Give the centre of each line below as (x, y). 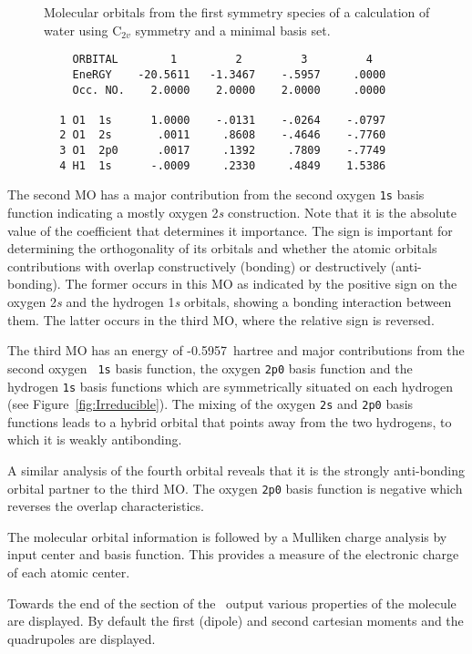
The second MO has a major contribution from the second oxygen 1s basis (216, 194)
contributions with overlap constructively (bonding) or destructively (197, 266)
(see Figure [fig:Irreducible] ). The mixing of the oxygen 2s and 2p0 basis (210, 404)
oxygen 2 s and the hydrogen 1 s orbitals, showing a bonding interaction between (230, 302)
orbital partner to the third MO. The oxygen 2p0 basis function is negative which (235, 488)
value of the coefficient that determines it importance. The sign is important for (230, 230)
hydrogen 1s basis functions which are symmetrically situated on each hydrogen (230, 386)
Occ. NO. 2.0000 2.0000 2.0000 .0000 (229, 90)
